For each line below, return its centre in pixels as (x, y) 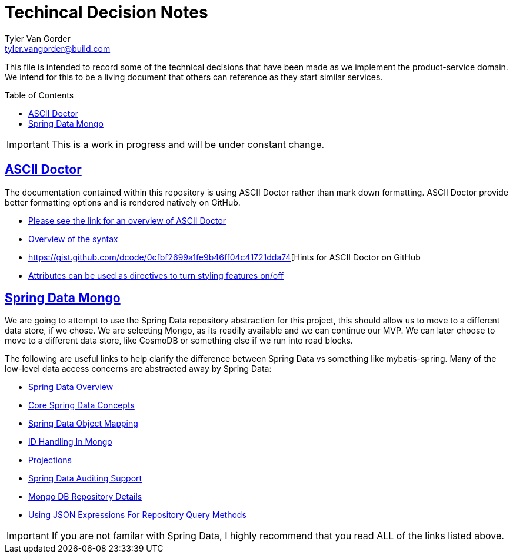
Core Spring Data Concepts (81, 405)
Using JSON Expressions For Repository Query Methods (137, 515)
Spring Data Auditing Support (85, 478)
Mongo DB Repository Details (85, 497)
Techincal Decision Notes (106, 12)
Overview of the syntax (73, 239)
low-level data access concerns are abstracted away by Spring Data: (138, 369)
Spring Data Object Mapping (83, 424)
